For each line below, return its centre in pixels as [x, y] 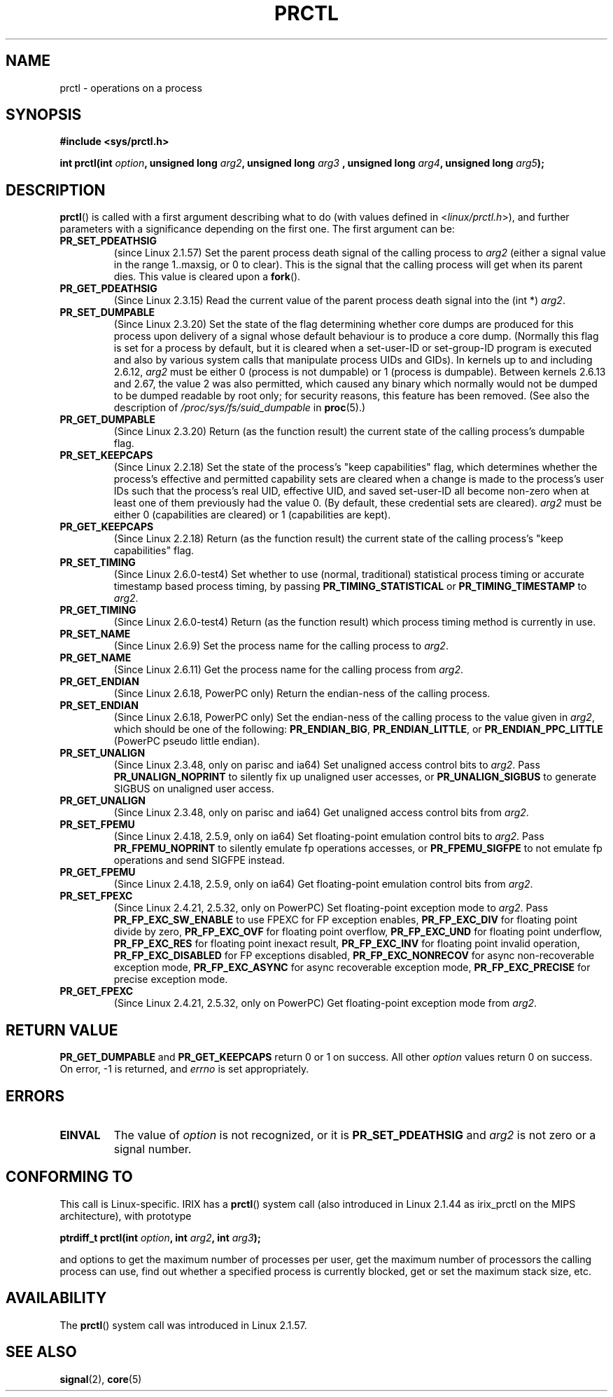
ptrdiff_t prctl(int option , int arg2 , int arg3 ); [160, 1237]
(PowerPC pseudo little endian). [187, 741]
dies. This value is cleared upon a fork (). [207, 277]
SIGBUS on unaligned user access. [194, 789]
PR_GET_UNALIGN [103, 801]
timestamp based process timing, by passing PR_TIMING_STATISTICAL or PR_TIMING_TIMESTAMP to [350, 586]
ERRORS [35, 1096]
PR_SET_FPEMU [97, 825]
